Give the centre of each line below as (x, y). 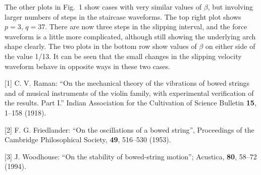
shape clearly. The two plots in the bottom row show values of (101, 46)
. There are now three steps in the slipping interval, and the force (146, 26)
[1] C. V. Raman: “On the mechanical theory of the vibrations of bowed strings (127, 83)
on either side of (230, 46)
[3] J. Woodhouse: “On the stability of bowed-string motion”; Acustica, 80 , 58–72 (131, 156)
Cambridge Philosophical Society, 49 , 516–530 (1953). (88, 139)
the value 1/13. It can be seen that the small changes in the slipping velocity (123, 56)
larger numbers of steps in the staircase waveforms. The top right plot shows (123, 16)
